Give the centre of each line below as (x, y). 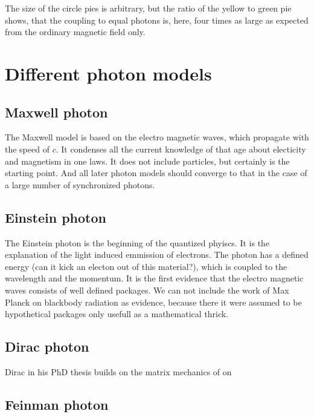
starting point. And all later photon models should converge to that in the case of (156, 173)
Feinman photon (57, 404)
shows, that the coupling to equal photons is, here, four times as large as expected (157, 20)
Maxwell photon (56, 112)
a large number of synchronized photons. (80, 184)
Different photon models (108, 73)
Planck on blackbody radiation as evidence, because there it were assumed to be (153, 302)
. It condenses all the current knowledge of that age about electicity (181, 149)
